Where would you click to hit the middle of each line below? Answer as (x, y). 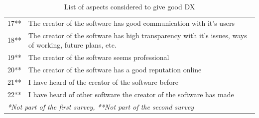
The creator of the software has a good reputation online (115, 69)
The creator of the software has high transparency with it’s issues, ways (138, 35)
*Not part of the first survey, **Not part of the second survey (101, 106)
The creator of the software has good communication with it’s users (131, 23)
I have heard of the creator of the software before (103, 82)
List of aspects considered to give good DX (129, 6)
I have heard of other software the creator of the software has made (131, 94)
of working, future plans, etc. (72, 45)
